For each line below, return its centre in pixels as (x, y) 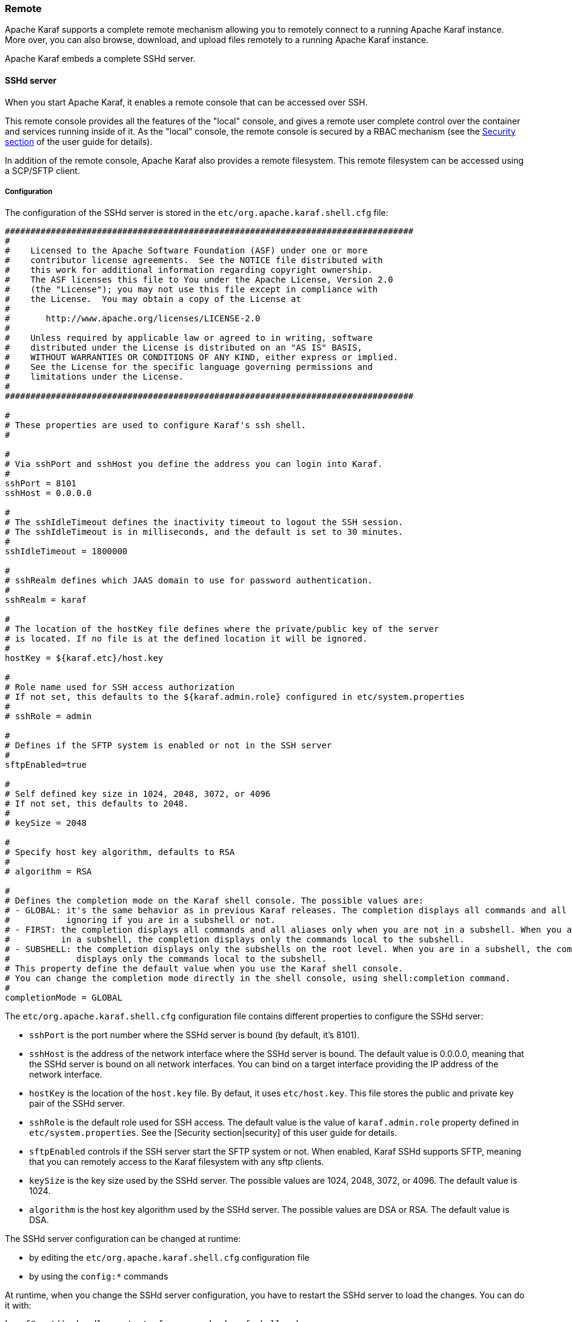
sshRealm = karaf (46, 600)
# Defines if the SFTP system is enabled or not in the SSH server (168, 746)
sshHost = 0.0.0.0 (48, 493)
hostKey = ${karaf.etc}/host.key (84, 658)
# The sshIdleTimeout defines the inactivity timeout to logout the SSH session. (204, 522)
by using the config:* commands (99, 1277)
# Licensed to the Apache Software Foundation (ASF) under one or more (186, 251)
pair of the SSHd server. (77, 1104)
